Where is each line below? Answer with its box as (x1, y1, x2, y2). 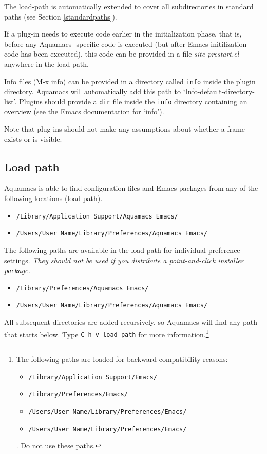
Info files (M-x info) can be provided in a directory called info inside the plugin (4, 76, 256, 86)
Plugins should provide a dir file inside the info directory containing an (19, 96, 247, 106)
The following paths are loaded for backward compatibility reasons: (16, 353, 228, 364)
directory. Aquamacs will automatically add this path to (4, 86, 181, 97)
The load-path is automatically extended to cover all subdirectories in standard (4, 1, 254, 11)
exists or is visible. (4, 133, 62, 144)
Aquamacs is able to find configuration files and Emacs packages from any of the (4, 183, 258, 193)
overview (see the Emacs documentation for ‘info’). (4, 106, 164, 117)
